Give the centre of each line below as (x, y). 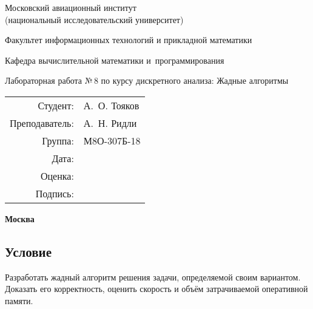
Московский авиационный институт (71, 7)
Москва (20, 218)
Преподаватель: (42, 123)
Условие (28, 251)
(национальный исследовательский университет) (94, 19)
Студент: (56, 105)
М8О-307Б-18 (112, 140)
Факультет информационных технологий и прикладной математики (129, 40)
